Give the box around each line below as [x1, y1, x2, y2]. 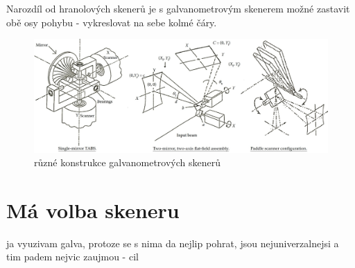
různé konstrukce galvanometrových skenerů [34, 155, 221, 170]
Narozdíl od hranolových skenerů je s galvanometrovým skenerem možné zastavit [6, 1, 350, 15]
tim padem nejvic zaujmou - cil [6, 249, 139, 264]
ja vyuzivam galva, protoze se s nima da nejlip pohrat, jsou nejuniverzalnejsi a [6, 235, 339, 250]
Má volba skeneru [6, 195, 180, 224]
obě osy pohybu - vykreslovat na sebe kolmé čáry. [6, 15, 217, 29]
